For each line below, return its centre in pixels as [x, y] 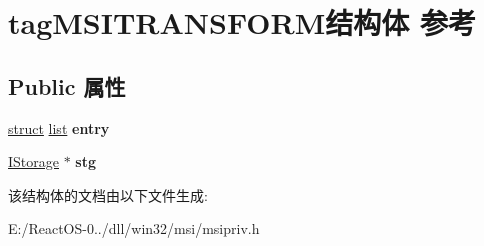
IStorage [33, 161]
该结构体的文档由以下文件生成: [108, 194]
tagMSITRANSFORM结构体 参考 [242, 22]
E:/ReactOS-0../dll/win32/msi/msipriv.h [134, 228]
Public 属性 [67, 85]
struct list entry [59, 127]
